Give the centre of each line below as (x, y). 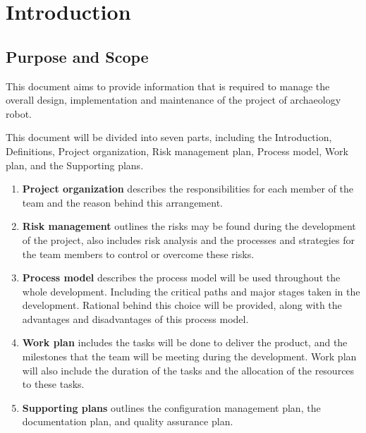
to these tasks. (53, 384)
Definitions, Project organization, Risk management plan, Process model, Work (177, 151)
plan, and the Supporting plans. (75, 165)
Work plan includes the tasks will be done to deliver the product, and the (185, 342)
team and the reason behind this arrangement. (122, 202)
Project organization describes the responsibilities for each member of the (188, 189)
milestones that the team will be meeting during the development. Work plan (189, 356)
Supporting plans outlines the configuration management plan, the (171, 407)
